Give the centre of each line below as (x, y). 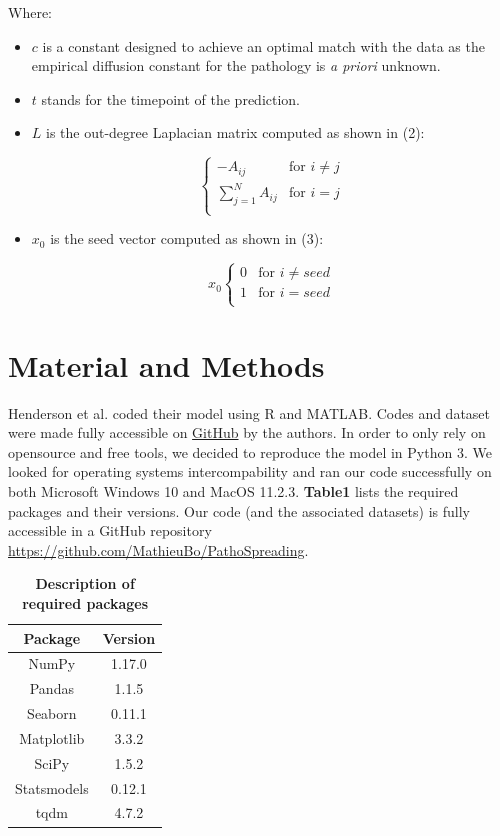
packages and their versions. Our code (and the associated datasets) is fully (239, 510)
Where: (30, 12)
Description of (85, 583)
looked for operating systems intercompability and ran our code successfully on (250, 471)
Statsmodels (52, 787)
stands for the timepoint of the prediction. (171, 98)
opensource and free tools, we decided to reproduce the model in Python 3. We (250, 451)
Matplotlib (52, 737)
